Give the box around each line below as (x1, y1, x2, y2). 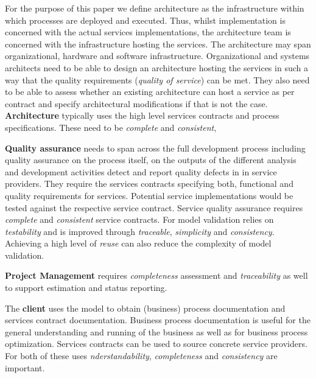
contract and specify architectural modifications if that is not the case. (5, 97, 268, 110)
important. (5, 361, 45, 374)
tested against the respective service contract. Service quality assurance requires (5, 201, 303, 214)
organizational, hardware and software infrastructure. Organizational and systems (5, 49, 310, 62)
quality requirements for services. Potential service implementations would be (5, 189, 293, 201)
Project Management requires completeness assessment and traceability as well (5, 269, 308, 282)
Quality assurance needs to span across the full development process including (5, 141, 306, 154)
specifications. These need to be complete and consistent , (5, 121, 217, 133)
